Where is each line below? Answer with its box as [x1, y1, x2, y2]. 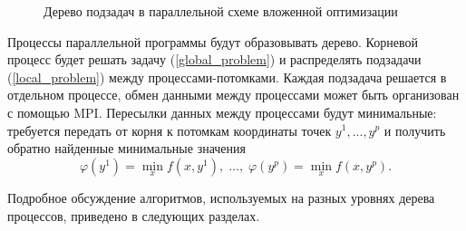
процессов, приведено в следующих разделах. [7, 206, 260, 225]
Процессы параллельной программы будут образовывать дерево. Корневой [7, 32, 418, 51]
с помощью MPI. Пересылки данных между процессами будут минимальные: [7, 102, 437, 121]
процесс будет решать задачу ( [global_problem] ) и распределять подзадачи [7, 50, 422, 69]
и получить [383, 120, 446, 140]
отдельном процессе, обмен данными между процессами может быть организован [7, 85, 460, 104]
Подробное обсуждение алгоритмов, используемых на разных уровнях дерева [7, 188, 435, 207]
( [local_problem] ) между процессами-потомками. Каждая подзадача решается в [7, 67, 447, 86]
